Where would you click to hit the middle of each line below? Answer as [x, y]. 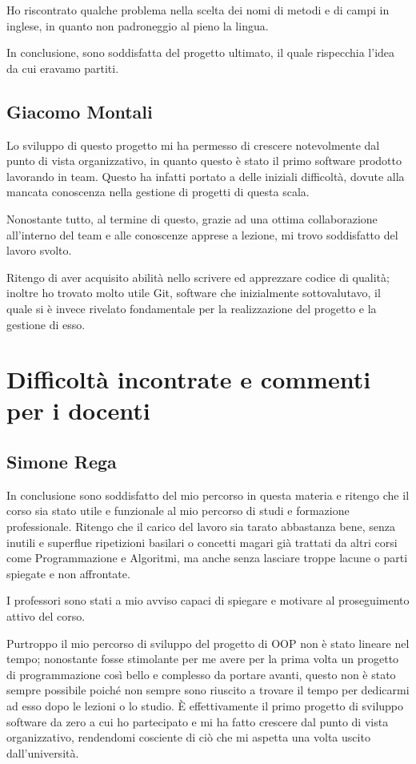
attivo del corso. [46, 616]
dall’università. [43, 752]
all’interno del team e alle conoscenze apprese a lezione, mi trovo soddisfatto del [202, 234]
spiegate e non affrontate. [68, 573]
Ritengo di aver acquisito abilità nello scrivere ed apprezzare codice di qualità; [198, 277]
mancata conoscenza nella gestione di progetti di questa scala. [158, 192]
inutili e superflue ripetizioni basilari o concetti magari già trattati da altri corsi [202, 542]
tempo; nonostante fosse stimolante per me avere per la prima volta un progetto [203, 659]
